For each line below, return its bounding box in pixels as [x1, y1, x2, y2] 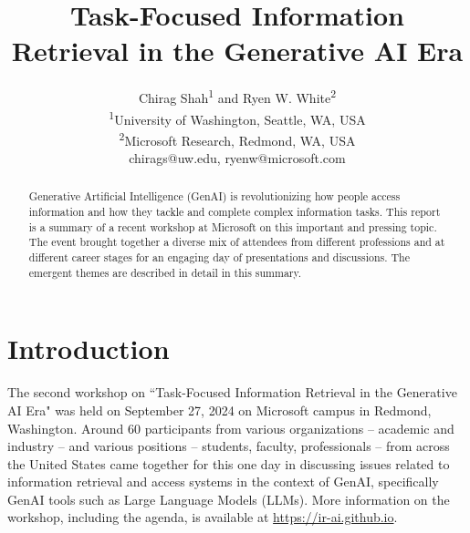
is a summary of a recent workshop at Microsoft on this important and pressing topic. [28, 219, 437, 234]
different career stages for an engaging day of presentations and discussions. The [28, 250, 410, 265]
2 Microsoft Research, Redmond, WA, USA [119, 128, 356, 149]
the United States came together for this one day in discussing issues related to [7, 454, 450, 473]
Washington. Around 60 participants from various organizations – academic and [7, 418, 454, 437]
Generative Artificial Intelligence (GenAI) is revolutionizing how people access [28, 189, 401, 204]
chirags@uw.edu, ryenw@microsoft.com [129, 149, 346, 168]
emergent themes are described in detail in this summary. [28, 264, 302, 280]
